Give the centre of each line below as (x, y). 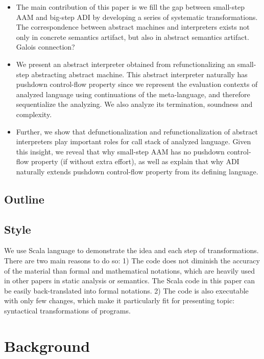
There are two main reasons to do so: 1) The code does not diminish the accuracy (132, 261)
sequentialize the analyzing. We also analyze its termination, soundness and (134, 104)
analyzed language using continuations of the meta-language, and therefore (133, 94)
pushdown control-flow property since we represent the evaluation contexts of (137, 84)
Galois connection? (45, 47)
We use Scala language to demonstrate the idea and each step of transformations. (131, 250)
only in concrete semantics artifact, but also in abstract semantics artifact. (133, 37)
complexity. (34, 114)
